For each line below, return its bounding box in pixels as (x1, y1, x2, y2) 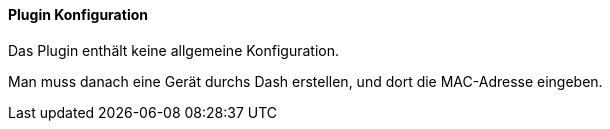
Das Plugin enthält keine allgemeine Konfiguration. (8, 41, 339, 59)
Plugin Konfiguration (8, 6, 148, 23)
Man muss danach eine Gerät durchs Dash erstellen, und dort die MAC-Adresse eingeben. (8, 72, 603, 90)
